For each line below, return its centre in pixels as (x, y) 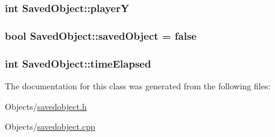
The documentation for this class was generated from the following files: (138, 85)
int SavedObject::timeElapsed (78, 63)
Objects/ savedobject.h (46, 106)
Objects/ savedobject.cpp (50, 126)
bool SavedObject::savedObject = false (101, 35)
